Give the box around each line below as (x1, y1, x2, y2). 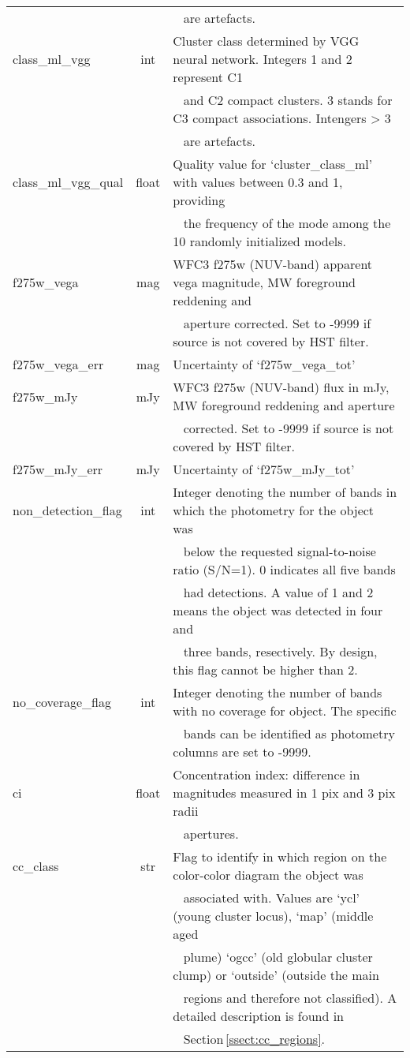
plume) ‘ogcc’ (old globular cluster (183, 948, 373, 966)
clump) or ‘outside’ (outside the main (173, 966, 379, 984)
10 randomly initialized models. (173, 232, 347, 250)
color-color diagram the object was (173, 865, 363, 884)
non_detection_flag (13, 501, 122, 519)
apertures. (183, 824, 239, 843)
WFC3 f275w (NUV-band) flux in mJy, (173, 378, 389, 396)
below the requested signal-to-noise (183, 542, 376, 560)
